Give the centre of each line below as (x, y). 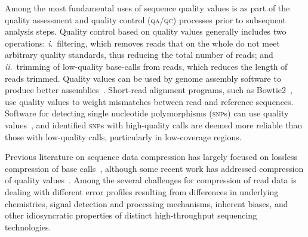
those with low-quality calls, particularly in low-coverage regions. (123, 136)
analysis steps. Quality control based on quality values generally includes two (146, 31)
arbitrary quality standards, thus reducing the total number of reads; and (139, 55)
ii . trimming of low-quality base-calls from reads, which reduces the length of (146, 66)
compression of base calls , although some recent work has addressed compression (154, 168)
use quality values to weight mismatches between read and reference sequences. (149, 101)
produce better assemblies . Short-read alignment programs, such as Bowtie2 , (149, 90)
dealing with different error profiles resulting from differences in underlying (142, 191)
